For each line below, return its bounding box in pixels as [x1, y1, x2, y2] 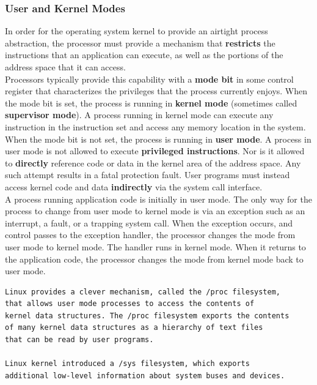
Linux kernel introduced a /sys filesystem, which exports [5, 359, 250, 368]
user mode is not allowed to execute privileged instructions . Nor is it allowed [5, 144, 305, 157]
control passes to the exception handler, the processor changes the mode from [5, 228, 296, 241]
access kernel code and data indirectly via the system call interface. [5, 180, 263, 193]
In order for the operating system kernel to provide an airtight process [5, 24, 268, 37]
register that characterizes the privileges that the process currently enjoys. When [5, 84, 308, 97]
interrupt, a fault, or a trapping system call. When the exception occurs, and [5, 216, 293, 229]
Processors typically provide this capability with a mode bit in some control [5, 72, 294, 85]
